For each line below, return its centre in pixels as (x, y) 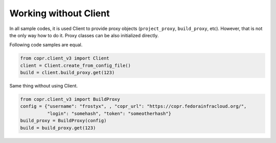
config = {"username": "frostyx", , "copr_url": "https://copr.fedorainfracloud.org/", (133, 106)
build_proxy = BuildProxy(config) (63, 121)
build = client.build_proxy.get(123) (67, 73)
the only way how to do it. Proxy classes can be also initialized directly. (84, 35)
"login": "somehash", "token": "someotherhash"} (109, 113)
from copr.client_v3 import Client (65, 58)
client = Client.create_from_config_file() (76, 65)
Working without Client (60, 13)
